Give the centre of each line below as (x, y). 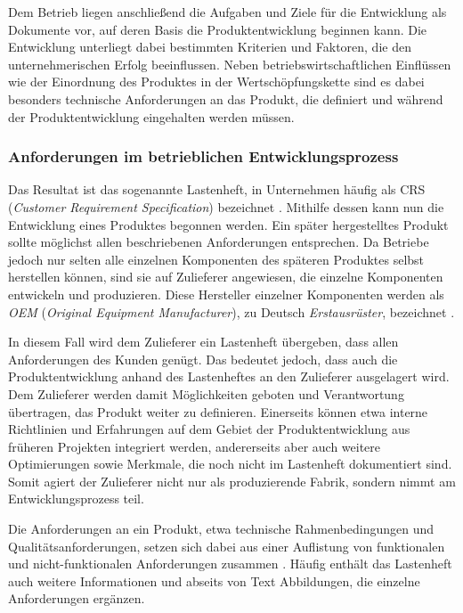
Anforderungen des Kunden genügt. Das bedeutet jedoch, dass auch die (203, 359)
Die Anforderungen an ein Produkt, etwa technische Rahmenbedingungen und (221, 529)
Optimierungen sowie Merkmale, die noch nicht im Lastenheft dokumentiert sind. (230, 464)
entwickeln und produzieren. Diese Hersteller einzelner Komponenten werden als (226, 294)
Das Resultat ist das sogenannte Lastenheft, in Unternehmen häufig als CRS (217, 189)
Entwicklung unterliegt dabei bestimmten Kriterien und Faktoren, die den (210, 47)
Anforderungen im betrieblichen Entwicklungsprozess (203, 156)
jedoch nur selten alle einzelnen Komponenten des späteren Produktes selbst (216, 259)
